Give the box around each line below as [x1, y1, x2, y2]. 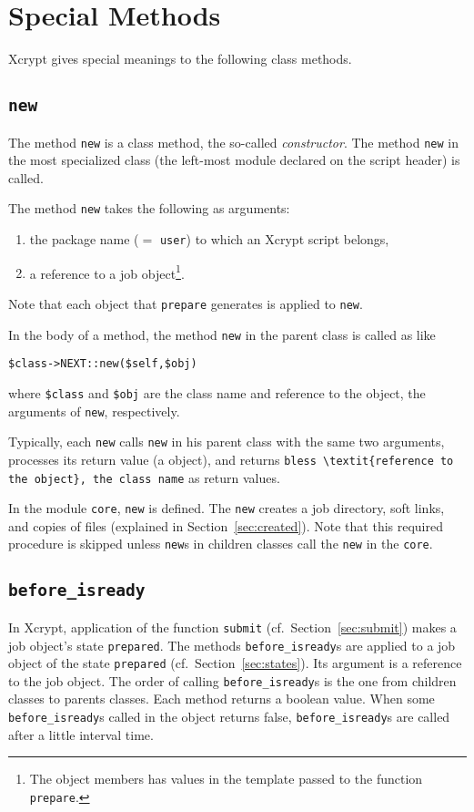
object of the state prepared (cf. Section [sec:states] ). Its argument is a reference [8, 653, 462, 673]
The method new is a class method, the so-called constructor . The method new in [8, 132, 459, 151]
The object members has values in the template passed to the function [29, 769, 423, 788]
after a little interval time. [8, 725, 154, 744]
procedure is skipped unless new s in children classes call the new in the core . [8, 534, 433, 553]
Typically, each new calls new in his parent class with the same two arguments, [8, 432, 445, 451]
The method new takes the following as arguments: [8, 199, 290, 218]
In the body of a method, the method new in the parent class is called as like [8, 324, 436, 344]
